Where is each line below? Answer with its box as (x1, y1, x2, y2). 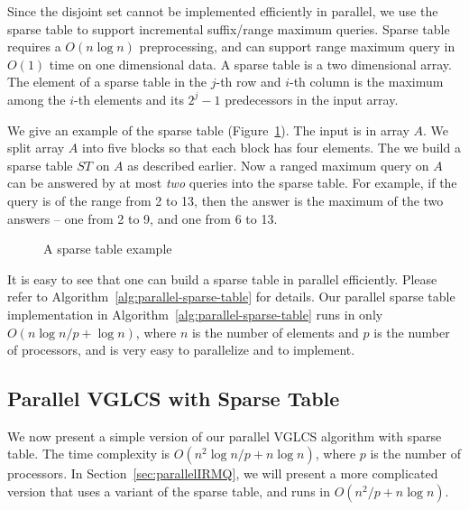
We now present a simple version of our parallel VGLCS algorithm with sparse (7, 426, 442, 445)
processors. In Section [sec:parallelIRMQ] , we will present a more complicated (7, 464, 438, 483)
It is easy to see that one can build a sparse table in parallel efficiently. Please (7, 269, 437, 288)
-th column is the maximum (290, 72, 444, 91)
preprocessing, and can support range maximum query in (139, 37, 455, 56)
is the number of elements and (191, 322, 359, 341)
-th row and (216, 72, 281, 91)
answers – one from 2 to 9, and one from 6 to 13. (7, 209, 278, 227)
